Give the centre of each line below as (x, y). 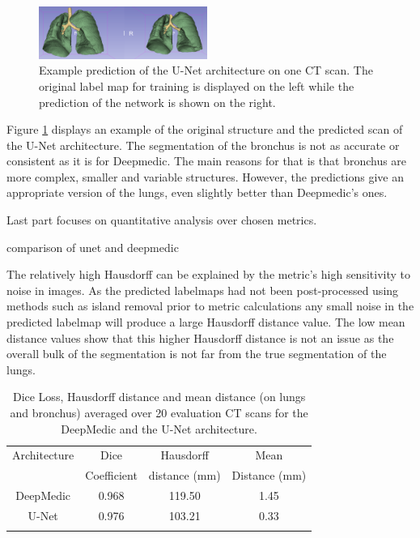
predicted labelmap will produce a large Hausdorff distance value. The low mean (206, 322)
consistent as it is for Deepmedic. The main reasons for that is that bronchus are (207, 161)
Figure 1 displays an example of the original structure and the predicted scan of (205, 129)
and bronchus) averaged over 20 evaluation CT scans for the (159, 412)
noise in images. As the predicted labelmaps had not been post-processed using (203, 290)
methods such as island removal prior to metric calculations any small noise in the (210, 306)
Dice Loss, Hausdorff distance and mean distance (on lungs (159, 397)
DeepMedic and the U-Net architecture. (159, 428)
